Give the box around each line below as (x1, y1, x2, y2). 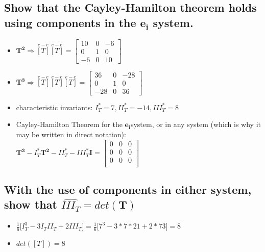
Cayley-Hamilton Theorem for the (16, 119, 123, 130)
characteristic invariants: (16, 102, 93, 112)
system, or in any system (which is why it (130, 119, 261, 130)
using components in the (4, 14, 136, 30)
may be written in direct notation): (16, 129, 126, 139)
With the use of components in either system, (4, 182, 252, 197)
